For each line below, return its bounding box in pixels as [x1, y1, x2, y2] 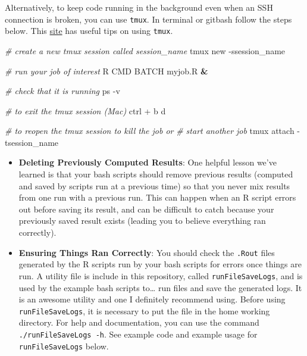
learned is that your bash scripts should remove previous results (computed [18, 168, 293, 180]
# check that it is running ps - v [5, 85, 120, 97]
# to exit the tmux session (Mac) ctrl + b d [5, 104, 166, 117]
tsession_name [5, 136, 59, 148]
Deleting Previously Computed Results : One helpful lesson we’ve [18, 156, 277, 168]
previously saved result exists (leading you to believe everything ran [18, 214, 266, 227]
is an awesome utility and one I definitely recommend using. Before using [18, 293, 286, 305]
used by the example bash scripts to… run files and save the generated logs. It [18, 281, 302, 293]
